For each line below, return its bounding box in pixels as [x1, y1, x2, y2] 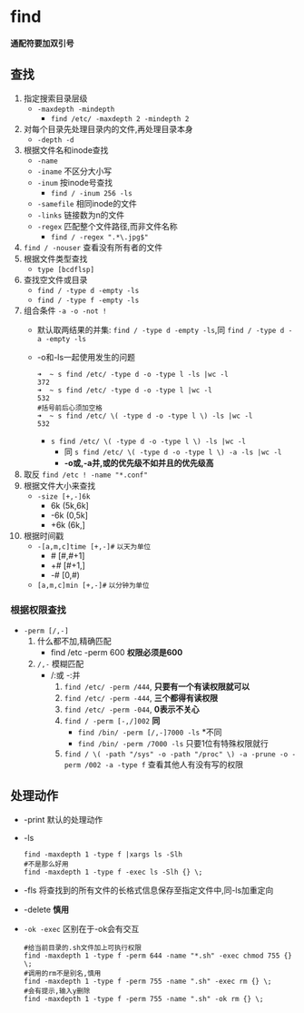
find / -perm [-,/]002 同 [64, 715, 161, 726]
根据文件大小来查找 [23, 480, 96, 491]
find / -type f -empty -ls [36, 296, 140, 305]
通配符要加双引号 [10, 37, 74, 48]
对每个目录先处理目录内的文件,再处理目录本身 [23, 123, 193, 134]
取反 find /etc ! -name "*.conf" [23, 469, 148, 480]
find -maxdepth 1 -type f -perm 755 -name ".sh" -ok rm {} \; [23, 994, 264, 1003]
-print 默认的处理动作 [23, 814, 103, 825]
